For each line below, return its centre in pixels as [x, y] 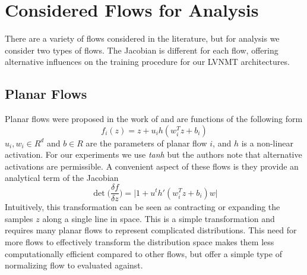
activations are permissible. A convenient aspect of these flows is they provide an [152, 166]
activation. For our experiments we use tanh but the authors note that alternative [153, 154]
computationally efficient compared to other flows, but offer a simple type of [143, 253]
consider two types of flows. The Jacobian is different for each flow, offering [142, 50]
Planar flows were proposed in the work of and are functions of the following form [154, 119]
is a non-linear [267, 143]
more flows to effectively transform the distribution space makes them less [140, 241]
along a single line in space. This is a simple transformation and [159, 218]
